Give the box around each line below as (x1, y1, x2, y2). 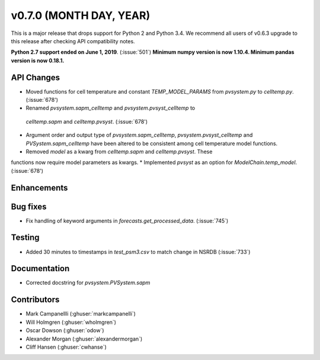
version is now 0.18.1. (11, 57, 65, 64)
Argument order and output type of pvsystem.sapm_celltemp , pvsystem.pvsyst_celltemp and (25, 131, 253, 139)
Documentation (11, 263, 70, 274)
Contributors (11, 295, 60, 305)
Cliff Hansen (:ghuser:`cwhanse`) (25, 343, 107, 351)
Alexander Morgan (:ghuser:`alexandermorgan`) (25, 335, 143, 342)
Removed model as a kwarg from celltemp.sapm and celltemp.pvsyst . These (25, 148, 213, 155)
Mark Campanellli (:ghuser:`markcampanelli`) (25, 310, 136, 317)
